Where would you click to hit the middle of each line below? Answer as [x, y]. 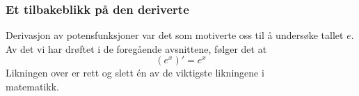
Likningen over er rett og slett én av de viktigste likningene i [135, 73]
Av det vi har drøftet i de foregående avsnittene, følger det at [136, 48]
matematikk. [32, 86]
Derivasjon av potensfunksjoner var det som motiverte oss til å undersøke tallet [175, 35]
